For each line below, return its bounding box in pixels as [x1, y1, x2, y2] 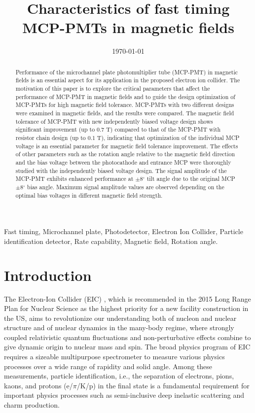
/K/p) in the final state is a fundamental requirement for [76, 380, 250, 390]
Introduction [4, 265, 92, 285]
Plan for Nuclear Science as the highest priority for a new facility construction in [4, 303, 249, 313]
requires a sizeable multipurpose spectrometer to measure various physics [4, 351, 225, 362]
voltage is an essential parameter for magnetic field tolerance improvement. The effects [15, 141, 238, 150]
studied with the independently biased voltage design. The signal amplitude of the [15, 166, 227, 174]
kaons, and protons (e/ [4, 380, 73, 390]
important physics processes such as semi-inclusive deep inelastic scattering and [4, 390, 245, 400]
